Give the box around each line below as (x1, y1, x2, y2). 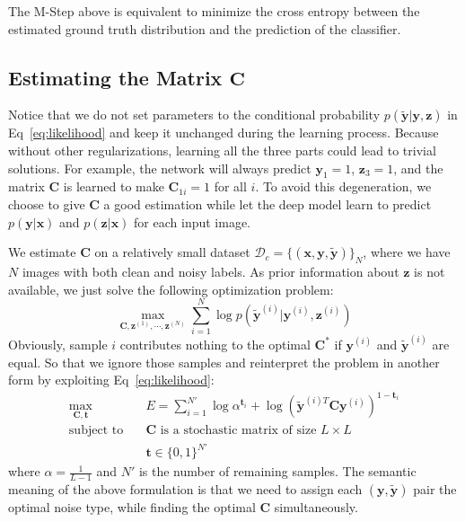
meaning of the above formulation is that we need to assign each (8, 479, 363, 498)
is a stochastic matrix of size (160, 424, 317, 438)
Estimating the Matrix (8, 63, 223, 91)
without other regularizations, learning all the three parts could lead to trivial (8, 140, 436, 159)
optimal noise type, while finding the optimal (8, 497, 256, 516)
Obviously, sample (8, 334, 108, 353)
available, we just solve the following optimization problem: (8, 279, 334, 298)
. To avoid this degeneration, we (255, 177, 432, 196)
